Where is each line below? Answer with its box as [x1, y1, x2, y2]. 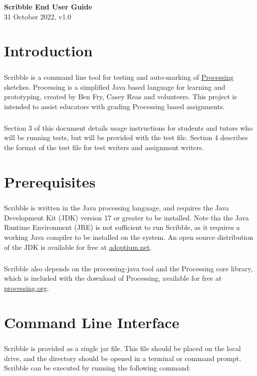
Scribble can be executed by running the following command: [4, 363, 191, 373]
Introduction [4, 40, 93, 61]
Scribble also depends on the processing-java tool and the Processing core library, [4, 263, 253, 273]
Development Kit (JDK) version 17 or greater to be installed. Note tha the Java [4, 212, 249, 222]
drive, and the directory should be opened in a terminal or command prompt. [4, 353, 242, 363]
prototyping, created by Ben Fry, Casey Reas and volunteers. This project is [4, 91, 237, 102]
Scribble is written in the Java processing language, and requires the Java [4, 202, 229, 213]
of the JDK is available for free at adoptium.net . [4, 241, 152, 252]
